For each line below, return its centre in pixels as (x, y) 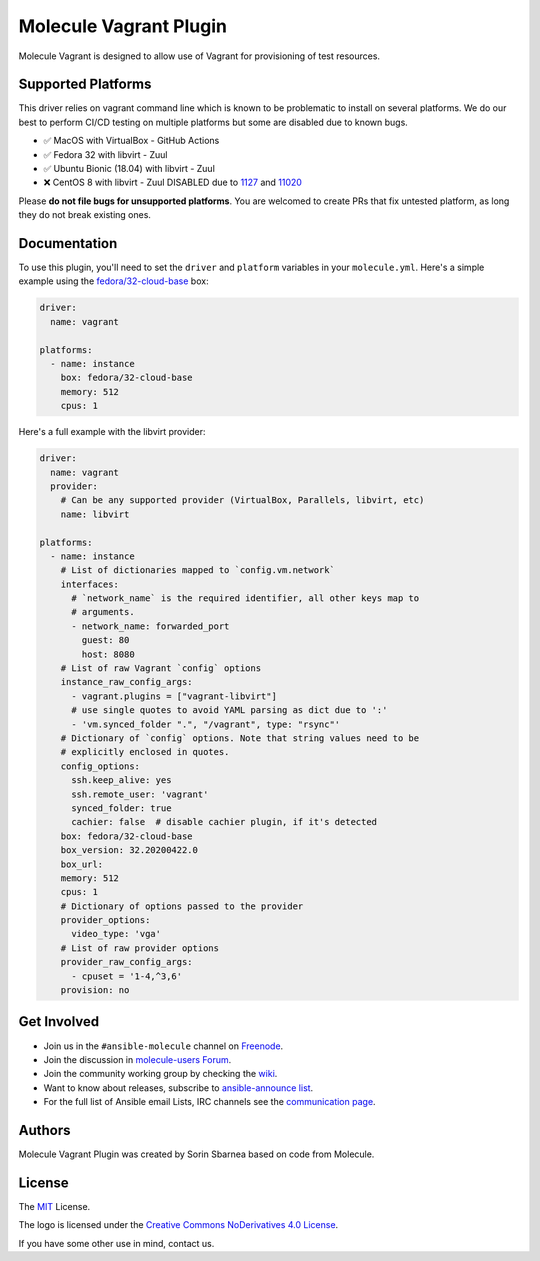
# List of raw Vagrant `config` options (161, 668)
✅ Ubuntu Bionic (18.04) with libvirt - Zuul (129, 169)
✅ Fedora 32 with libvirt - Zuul (105, 154)
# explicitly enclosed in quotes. (145, 752)
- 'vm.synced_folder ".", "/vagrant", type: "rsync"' (206, 724)
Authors (44, 1130)
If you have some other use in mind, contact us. (116, 1243)
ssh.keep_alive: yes (121, 780)
